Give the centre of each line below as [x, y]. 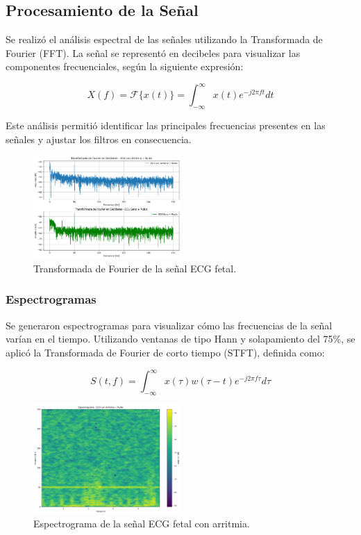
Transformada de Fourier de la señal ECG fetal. [135, 268]
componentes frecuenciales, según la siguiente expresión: [125, 66]
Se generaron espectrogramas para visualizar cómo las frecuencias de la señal [169, 325]
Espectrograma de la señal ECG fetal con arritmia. [142, 523]
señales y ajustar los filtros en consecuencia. [99, 139]
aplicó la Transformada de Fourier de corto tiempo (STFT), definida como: [165, 352]
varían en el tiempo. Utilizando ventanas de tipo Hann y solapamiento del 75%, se [180, 339]
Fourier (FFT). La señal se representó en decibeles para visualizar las [153, 52]
